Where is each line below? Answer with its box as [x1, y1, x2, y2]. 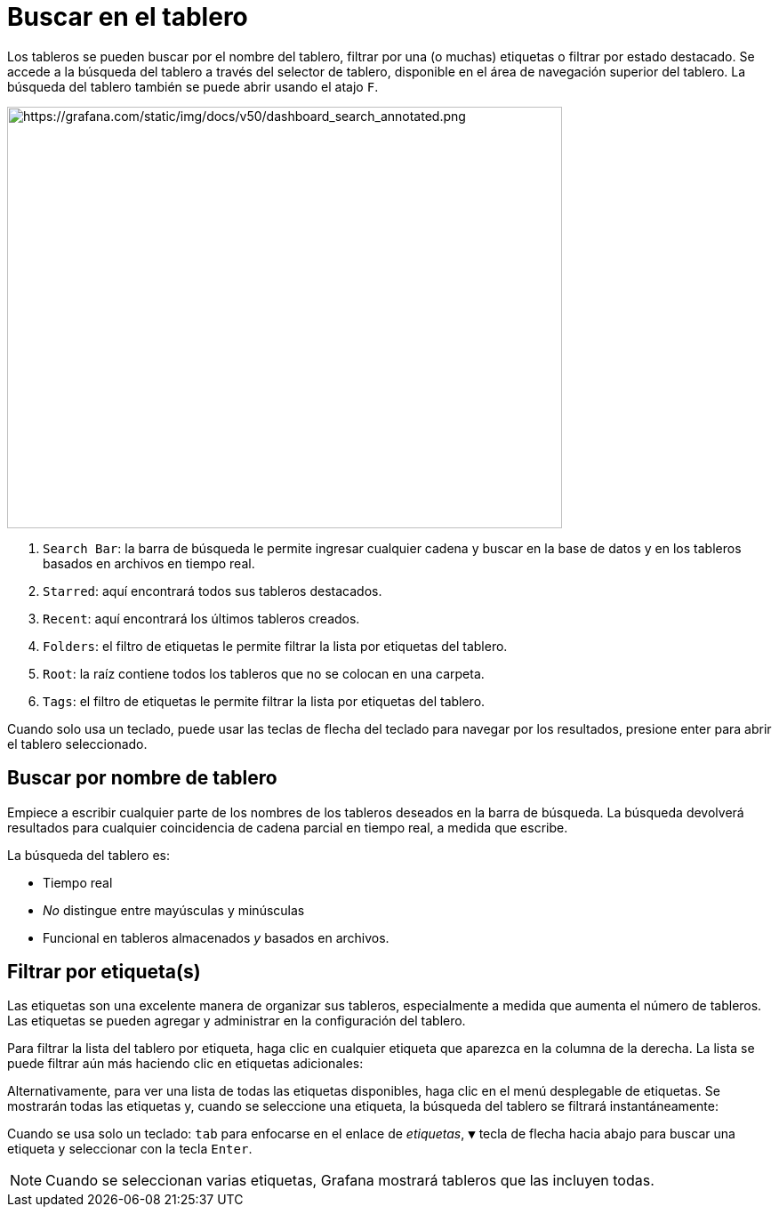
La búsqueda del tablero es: [7, 847, 170, 863]
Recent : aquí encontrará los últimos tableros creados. [43, 610, 360, 626]
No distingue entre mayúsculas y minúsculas [43, 902, 305, 918]
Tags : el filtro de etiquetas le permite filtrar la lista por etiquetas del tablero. [43, 693, 486, 709]
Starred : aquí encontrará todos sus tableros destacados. [43, 583, 382, 599]
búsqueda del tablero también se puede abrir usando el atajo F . [7, 78, 379, 94]
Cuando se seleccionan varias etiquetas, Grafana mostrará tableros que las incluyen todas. [45, 1171, 655, 1190]
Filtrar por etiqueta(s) [7, 961, 201, 984]
